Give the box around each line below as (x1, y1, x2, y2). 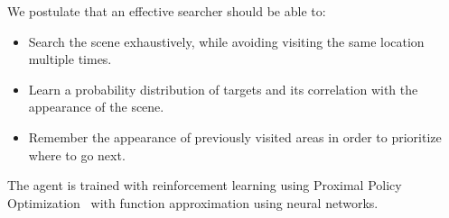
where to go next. (28, 145, 126, 164)
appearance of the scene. (28, 97, 164, 116)
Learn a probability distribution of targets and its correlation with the (28, 79, 418, 98)
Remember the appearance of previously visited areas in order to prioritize (28, 127, 442, 146)
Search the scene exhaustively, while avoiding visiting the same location (28, 32, 425, 50)
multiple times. (28, 50, 112, 68)
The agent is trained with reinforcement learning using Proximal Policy (7, 176, 402, 195)
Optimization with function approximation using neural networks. (7, 193, 379, 212)
